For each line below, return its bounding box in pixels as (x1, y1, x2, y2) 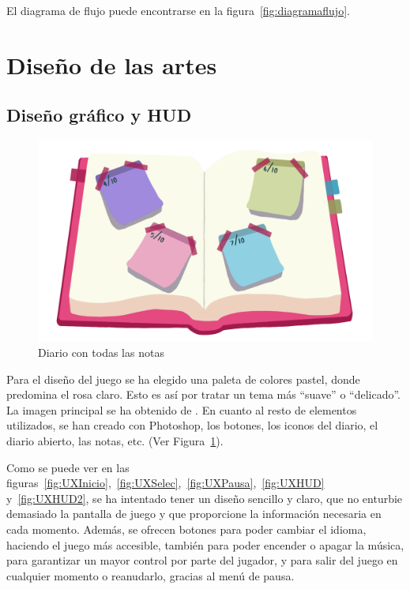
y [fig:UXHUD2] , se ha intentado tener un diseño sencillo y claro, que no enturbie (6, 490, 403, 506)
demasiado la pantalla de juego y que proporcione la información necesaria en (6, 505, 382, 522)
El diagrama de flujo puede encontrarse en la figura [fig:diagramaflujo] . (6, 2, 350, 18)
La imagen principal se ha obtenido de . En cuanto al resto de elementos (6, 401, 357, 418)
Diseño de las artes (6, 48, 217, 81)
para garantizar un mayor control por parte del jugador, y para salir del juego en (6, 552, 398, 568)
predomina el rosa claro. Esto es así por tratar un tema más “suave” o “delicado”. (6, 386, 401, 403)
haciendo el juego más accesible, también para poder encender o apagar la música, (6, 536, 404, 553)
